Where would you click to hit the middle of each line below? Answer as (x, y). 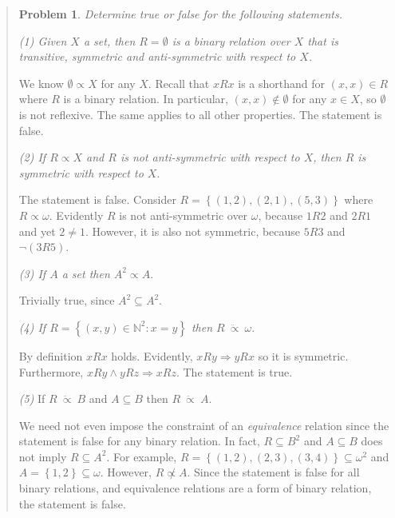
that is (323, 40)
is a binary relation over (231, 40)
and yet (37, 231)
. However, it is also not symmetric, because (193, 231)
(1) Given (43, 40)
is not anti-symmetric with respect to (210, 157)
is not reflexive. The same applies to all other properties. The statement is (200, 114)
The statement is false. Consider (97, 199)
